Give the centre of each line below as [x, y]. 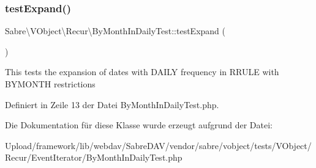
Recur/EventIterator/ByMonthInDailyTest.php [94, 157]
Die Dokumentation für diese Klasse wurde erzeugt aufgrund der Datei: [139, 125]
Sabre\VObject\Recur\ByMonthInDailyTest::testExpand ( [115, 31]
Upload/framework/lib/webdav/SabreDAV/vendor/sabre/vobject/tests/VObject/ [158, 145]
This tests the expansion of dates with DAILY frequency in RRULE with [142, 72]
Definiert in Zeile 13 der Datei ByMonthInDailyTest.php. [112, 104]
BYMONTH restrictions [50, 84]
